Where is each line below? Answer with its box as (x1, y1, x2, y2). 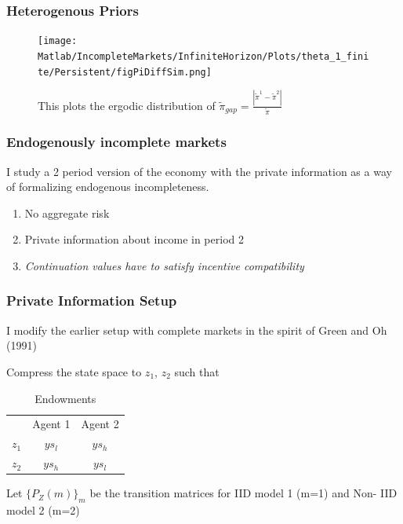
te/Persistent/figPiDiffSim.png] (38, 66, 212, 78)
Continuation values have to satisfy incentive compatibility (24, 257, 304, 273)
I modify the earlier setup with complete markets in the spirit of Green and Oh (6, 321, 387, 338)
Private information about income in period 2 (24, 231, 244, 247)
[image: (38, 35, 78, 47)
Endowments (34, 390, 96, 406)
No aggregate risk (24, 204, 110, 221)
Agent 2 (81, 416, 119, 432)
